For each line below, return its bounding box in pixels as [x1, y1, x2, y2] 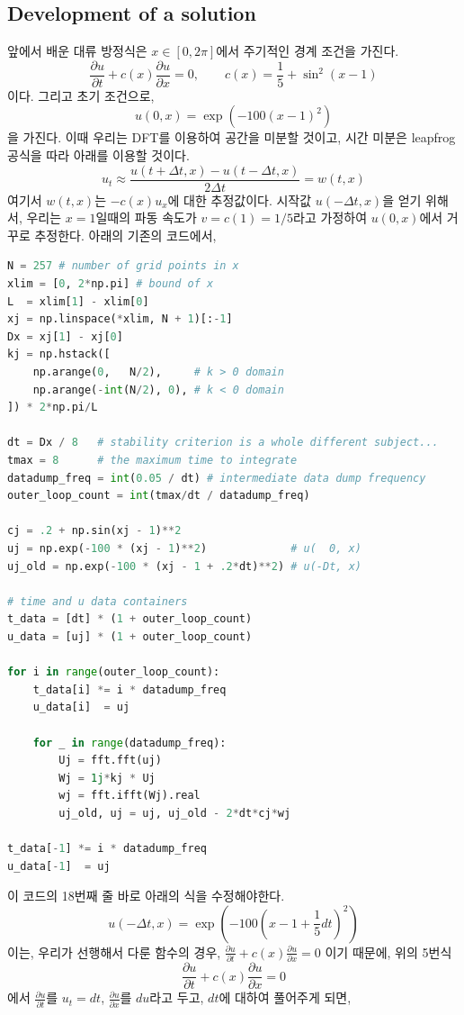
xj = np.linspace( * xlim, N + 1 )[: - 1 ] [7, 313, 233, 326]
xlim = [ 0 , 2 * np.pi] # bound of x [7, 277, 214, 291]
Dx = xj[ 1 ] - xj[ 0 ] [7, 330, 123, 343]
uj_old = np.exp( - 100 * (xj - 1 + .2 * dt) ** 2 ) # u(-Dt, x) [7, 559, 361, 573]
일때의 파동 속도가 [95, 208, 197, 227]
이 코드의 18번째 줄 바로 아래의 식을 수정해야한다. [7, 886, 285, 905]
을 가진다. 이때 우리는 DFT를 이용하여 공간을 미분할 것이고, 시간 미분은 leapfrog [7, 128, 456, 147]
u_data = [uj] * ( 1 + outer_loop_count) [7, 630, 253, 643]
